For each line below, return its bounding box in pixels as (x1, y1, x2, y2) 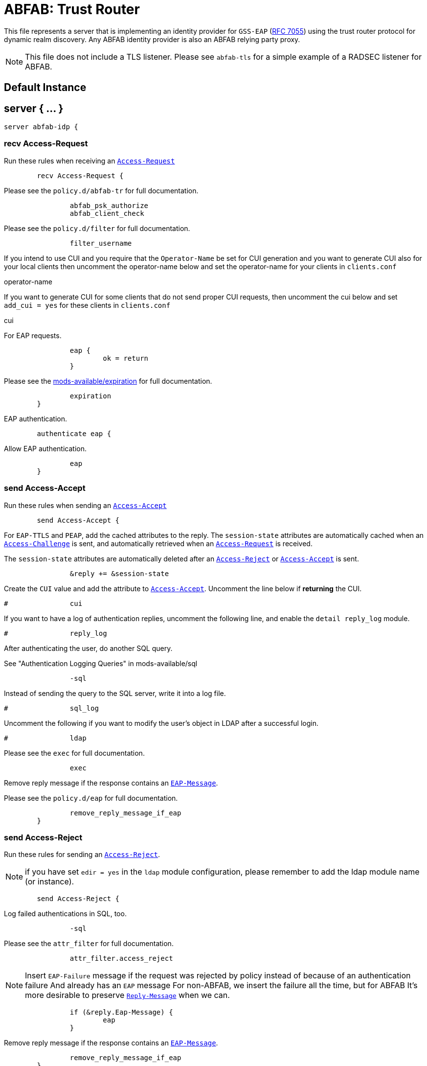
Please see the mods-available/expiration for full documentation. (4, 376, 212, 385)
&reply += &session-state (69, 569, 169, 578)
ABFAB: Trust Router (4, 1, 140, 18)
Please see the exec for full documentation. (4, 748, 145, 757)
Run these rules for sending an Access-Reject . (4, 850, 160, 859)
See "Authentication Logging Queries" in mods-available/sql (4, 659, 198, 668)
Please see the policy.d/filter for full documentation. (4, 224, 190, 232)
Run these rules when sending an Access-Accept (4, 501, 167, 510)
